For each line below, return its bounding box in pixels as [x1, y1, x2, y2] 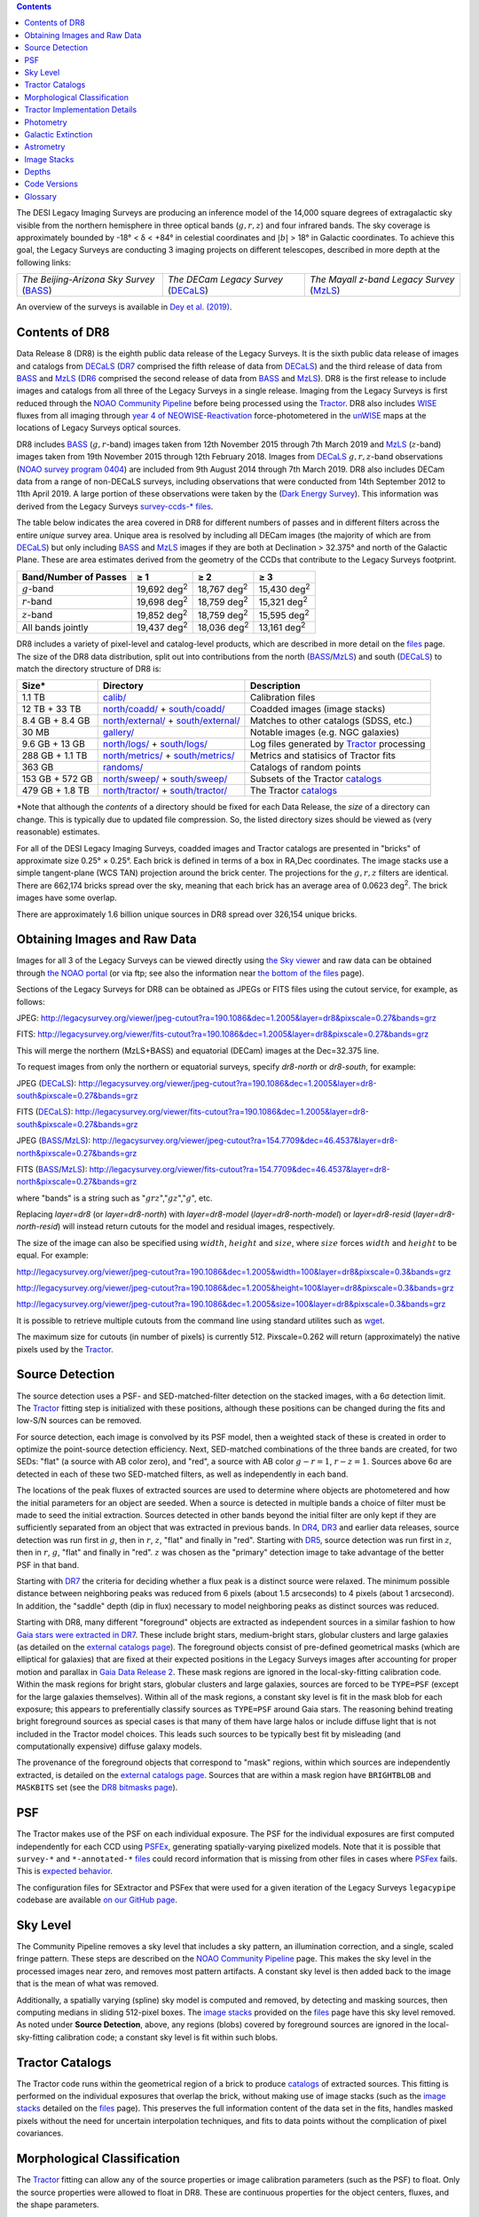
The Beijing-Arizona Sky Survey [21, 273, 155, 286]
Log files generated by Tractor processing [249, 738, 426, 750]
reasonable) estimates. [16, 826, 100, 837]
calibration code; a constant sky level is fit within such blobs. [55, 2032, 279, 2042]
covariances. [16, 2128, 64, 2139]
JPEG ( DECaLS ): [16, 1077, 77, 1088]
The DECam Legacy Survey [167, 273, 284, 286]
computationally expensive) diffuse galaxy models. [16, 1741, 202, 1751]
